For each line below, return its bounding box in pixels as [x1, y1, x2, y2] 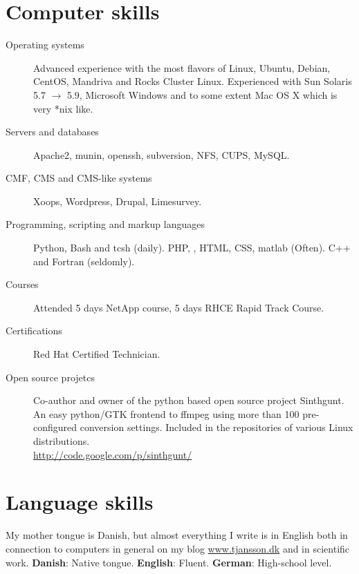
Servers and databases [6, 124, 99, 139]
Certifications [6, 323, 62, 338]
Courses [6, 277, 39, 291]
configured [33, 420, 77, 434]
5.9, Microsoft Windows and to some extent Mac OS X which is [66, 87, 338, 102]
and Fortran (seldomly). [33, 253, 135, 268]
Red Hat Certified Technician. [33, 347, 160, 361]
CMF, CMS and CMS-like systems [6, 171, 152, 185]
